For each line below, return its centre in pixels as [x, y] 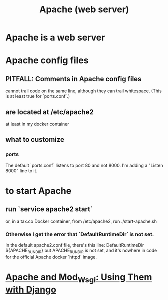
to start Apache [38, 190]
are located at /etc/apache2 [49, 112]
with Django [31, 290]
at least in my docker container [37, 124]
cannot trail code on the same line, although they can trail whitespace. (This [83, 91]
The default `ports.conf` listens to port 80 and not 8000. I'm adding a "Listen [84, 165]
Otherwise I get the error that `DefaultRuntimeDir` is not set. [80, 234]
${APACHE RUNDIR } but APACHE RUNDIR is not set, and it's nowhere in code [81, 251]
